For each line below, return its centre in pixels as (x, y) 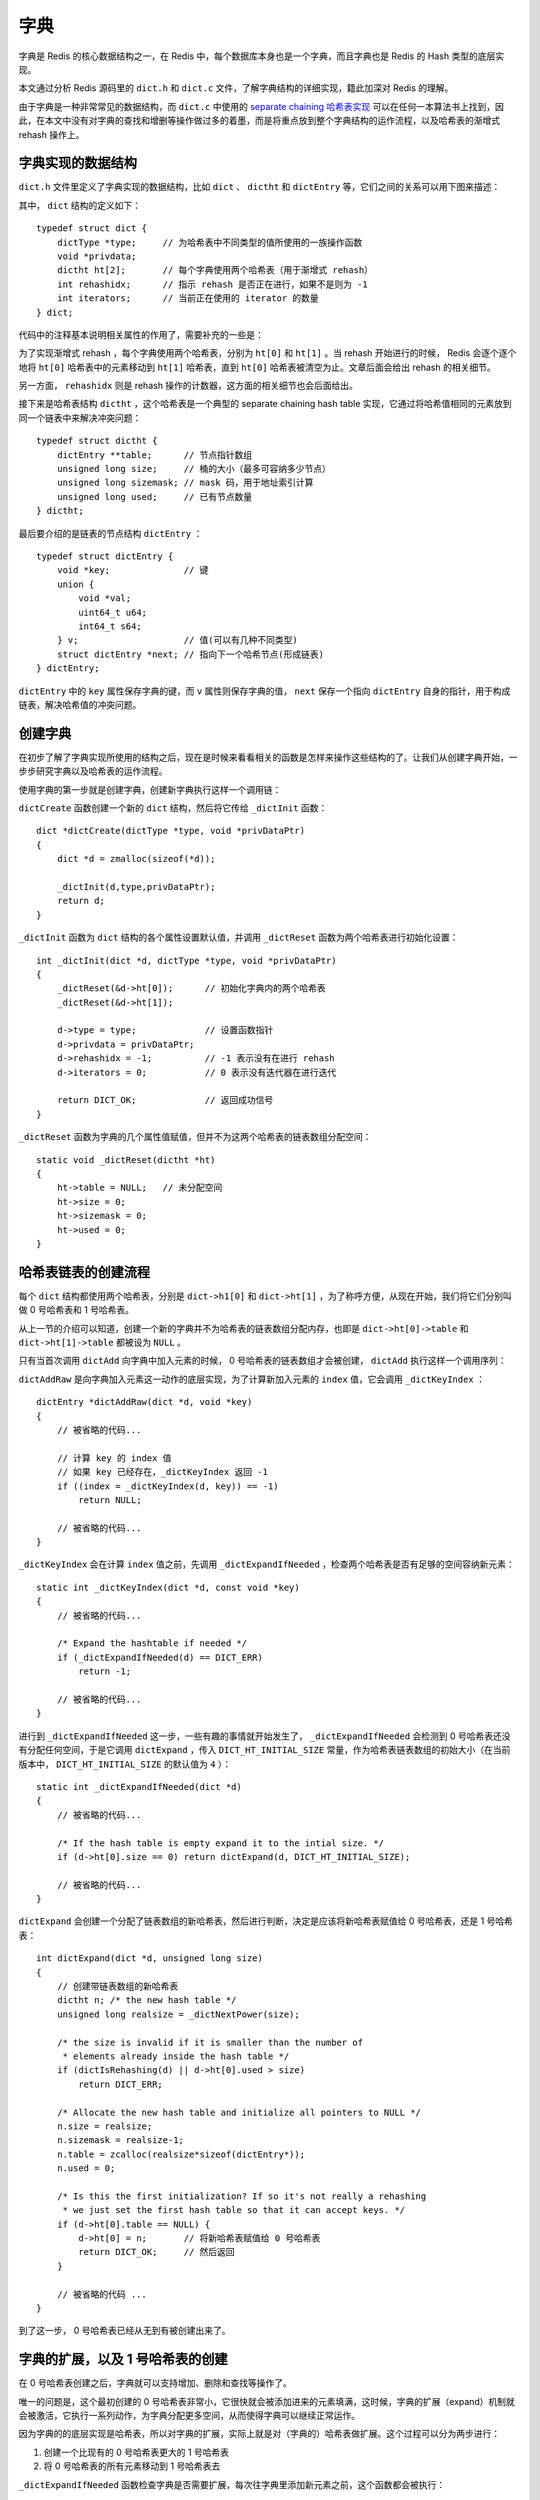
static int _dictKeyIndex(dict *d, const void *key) (168, 1587)
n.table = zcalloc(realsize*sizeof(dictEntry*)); (180, 2154)
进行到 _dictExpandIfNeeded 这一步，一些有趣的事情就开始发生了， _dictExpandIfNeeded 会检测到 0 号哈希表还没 (264, 1736)
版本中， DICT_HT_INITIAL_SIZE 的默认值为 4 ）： (125, 1764)
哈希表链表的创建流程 (84, 1271)
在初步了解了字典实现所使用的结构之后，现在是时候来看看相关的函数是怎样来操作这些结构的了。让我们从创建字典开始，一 (268, 757)
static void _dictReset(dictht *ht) (126, 1159)
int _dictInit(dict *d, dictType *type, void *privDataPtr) (186, 960)
